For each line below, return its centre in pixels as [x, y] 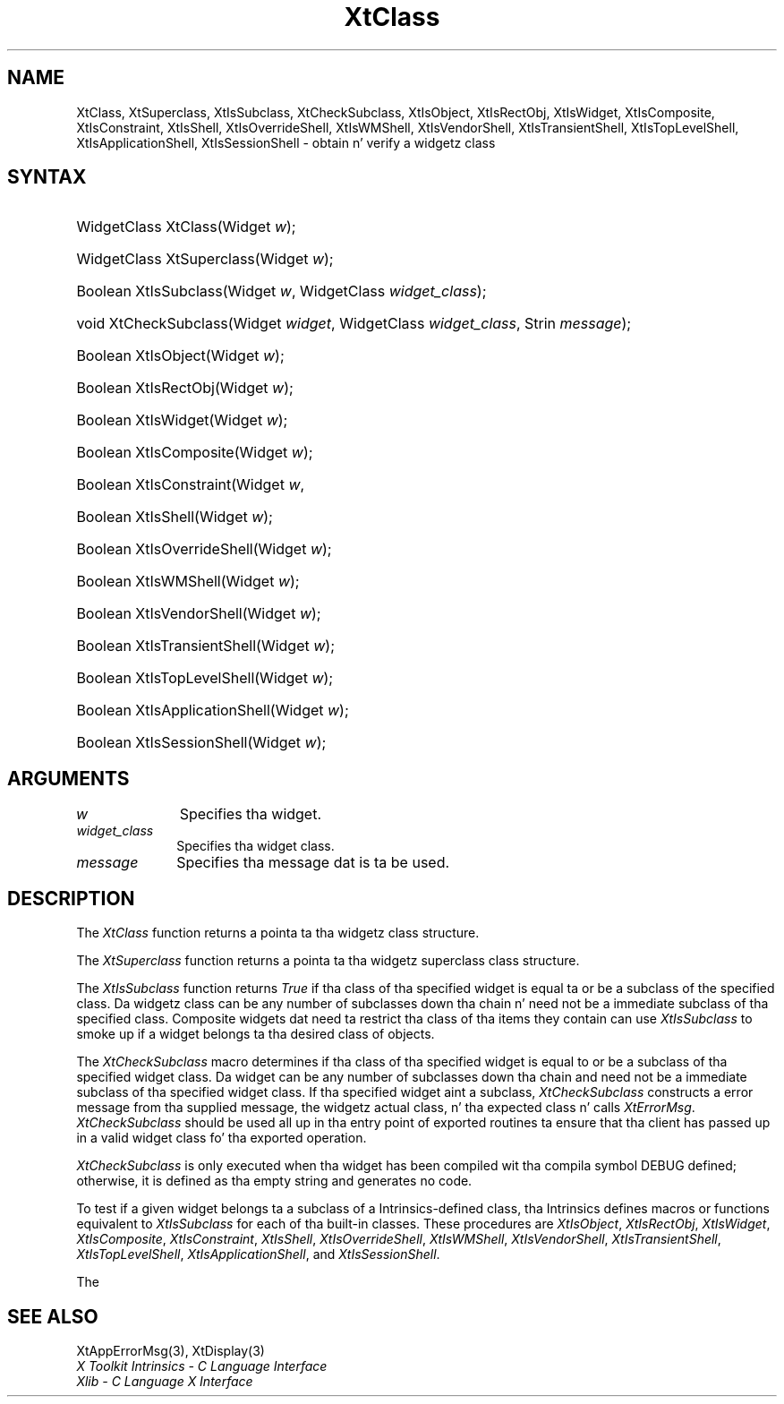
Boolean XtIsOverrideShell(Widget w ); [204, 549]
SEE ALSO [53, 1316]
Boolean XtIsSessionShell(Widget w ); [201, 743]
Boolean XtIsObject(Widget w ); [180, 356]
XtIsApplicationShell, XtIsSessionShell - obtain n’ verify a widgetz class [286, 142]
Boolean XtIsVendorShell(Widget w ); [199, 614]
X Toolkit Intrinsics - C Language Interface [202, 1365]
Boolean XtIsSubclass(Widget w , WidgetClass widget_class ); [281, 291]
